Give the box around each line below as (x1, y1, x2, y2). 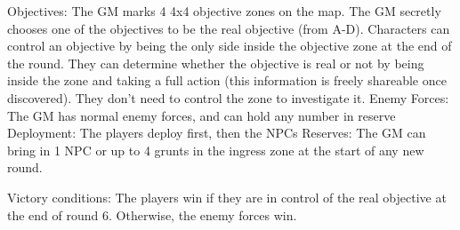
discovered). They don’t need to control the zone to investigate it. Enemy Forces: (7, 88, 449, 107)
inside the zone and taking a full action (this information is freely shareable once (7, 71, 447, 90)
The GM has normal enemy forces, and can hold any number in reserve (7, 106, 396, 124)
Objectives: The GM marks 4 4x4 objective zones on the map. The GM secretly (7, 2, 441, 20)
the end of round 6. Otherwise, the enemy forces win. (7, 205, 297, 224)
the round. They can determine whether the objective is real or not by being (7, 53, 424, 72)
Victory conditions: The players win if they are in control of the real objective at (7, 187, 447, 206)
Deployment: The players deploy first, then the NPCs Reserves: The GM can (7, 123, 426, 142)
